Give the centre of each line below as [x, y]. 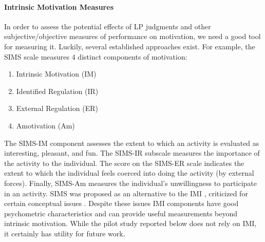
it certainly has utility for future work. [65, 233]
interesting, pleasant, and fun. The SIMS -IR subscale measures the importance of [132, 153]
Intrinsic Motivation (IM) [56, 74]
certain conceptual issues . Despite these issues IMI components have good [121, 203]
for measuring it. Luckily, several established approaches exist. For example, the [130, 46]
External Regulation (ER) [57, 108]
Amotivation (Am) [45, 125]
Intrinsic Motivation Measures [59, 6]
